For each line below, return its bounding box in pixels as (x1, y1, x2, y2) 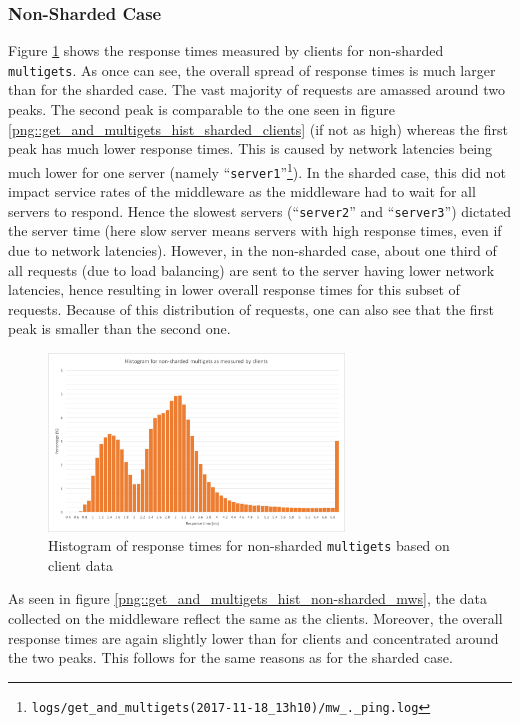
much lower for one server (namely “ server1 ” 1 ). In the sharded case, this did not (8, 158, 506, 182)
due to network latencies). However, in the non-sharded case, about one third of (8, 240, 497, 260)
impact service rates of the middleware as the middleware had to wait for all (8, 181, 476, 202)
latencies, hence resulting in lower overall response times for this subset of (8, 279, 460, 300)
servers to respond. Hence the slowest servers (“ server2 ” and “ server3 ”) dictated (8, 200, 512, 221)
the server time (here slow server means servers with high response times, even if (8, 220, 502, 241)
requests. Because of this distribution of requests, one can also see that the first (8, 298, 495, 319)
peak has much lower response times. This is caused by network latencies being (8, 138, 493, 159)
